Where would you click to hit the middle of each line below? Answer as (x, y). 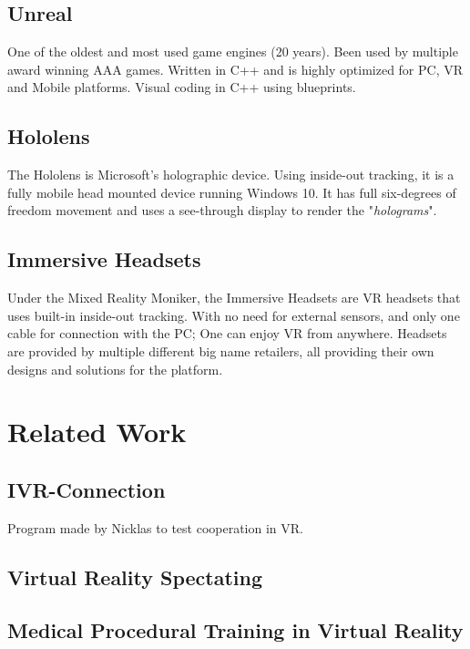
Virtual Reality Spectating (135, 577)
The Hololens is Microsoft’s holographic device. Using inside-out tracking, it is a (231, 175)
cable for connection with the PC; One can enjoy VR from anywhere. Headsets (227, 333)
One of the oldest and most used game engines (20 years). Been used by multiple (233, 52)
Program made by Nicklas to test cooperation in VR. (155, 527)
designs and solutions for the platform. (115, 369)
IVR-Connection (87, 489)
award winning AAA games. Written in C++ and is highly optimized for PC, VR (235, 69)
